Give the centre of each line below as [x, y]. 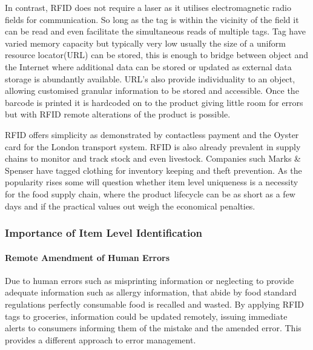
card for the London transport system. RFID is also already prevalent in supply [153, 146]
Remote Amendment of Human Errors [87, 257]
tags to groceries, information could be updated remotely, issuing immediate [146, 316]
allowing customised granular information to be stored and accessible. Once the [152, 91]
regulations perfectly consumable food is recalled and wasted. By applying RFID [154, 304]
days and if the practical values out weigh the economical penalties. [130, 206]
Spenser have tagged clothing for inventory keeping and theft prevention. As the [153, 170]
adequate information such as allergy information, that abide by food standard [151, 292]
